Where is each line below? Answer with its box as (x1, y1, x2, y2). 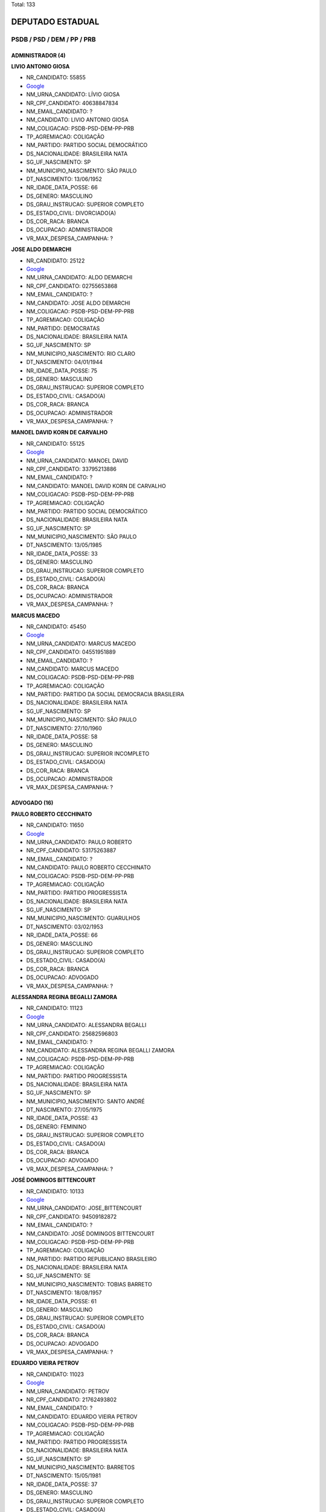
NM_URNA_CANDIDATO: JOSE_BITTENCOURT (26, 1204, 142, 1212)
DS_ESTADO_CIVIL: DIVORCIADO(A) (26, 209, 117, 217)
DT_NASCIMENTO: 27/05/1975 (26, 1106, 103, 1113)
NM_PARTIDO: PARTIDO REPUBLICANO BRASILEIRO (26, 1255, 157, 1262)
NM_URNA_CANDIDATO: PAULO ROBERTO (26, 838, 132, 846)
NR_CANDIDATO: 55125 (26, 440, 85, 447)
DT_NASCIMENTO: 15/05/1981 (26, 1472, 101, 1479)
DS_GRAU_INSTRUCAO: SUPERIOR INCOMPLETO (26, 750, 150, 757)
